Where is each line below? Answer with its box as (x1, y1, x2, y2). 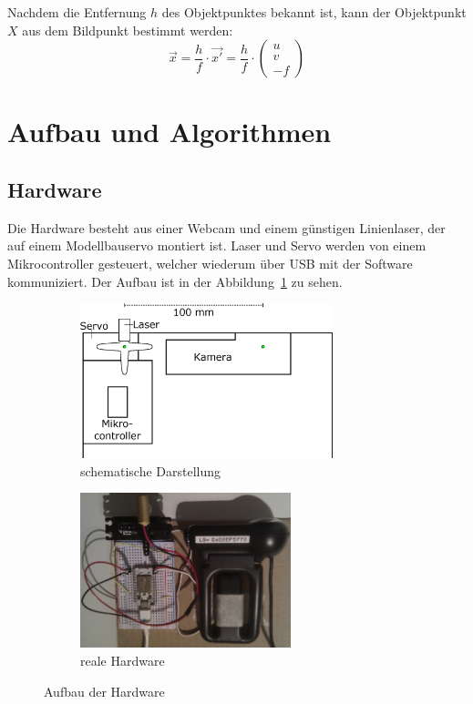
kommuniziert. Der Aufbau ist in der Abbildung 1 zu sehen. (7, 271, 343, 291)
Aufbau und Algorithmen (7, 113, 332, 150)
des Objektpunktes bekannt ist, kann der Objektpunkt (161, 3, 467, 21)
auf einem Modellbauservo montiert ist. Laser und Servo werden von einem (7, 236, 427, 255)
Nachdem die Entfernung (7, 3, 147, 21)
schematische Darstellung (80, 461, 221, 480)
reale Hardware (80, 651, 165, 670)
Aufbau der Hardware (44, 681, 165, 700)
